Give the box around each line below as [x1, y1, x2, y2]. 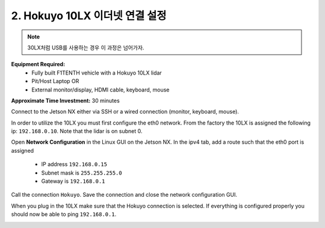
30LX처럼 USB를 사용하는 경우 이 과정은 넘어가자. [27, 44, 144, 51]
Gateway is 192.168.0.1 [41, 177, 105, 185]
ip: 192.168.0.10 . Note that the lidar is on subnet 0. [11, 128, 143, 135]
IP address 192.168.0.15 [41, 161, 108, 168]
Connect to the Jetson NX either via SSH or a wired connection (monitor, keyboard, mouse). [11, 108, 239, 116]
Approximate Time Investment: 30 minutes [11, 97, 120, 104]
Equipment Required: [11, 61, 66, 68]
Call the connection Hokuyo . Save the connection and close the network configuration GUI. [11, 191, 238, 199]
